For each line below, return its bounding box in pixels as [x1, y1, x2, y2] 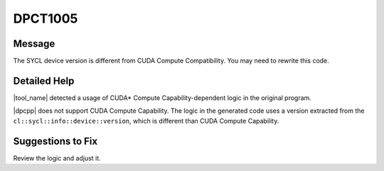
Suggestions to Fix [13, 135, 98, 147]
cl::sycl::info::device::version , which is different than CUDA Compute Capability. [13, 116, 279, 125]
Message [13, 38, 55, 50]
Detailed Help [13, 75, 75, 87]
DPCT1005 [13, 11, 78, 26]
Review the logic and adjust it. [13, 153, 101, 162]
